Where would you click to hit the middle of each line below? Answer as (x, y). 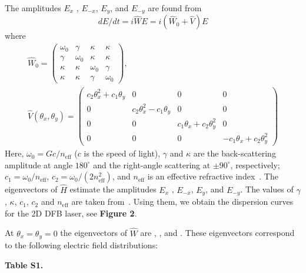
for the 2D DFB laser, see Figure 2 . (71, 213)
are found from (175, 8)
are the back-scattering (235, 153)
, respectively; (255, 164)
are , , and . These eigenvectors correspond (217, 233)
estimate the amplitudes (113, 189)
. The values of (267, 189)
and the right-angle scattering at (152, 164)
